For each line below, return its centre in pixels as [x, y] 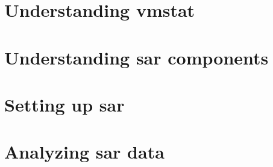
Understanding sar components [136, 57]
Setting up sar [64, 104]
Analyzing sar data [84, 152]
